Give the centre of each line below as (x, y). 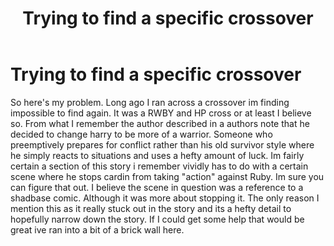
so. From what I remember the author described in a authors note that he (160, 123)
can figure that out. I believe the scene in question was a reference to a (157, 187)
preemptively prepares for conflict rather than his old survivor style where (162, 144)
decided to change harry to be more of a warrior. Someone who (141, 134)
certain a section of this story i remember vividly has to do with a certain (159, 166)
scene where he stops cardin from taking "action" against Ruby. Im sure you (167, 176)
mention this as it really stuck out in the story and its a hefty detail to (151, 208)
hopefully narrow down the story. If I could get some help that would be (157, 219)
